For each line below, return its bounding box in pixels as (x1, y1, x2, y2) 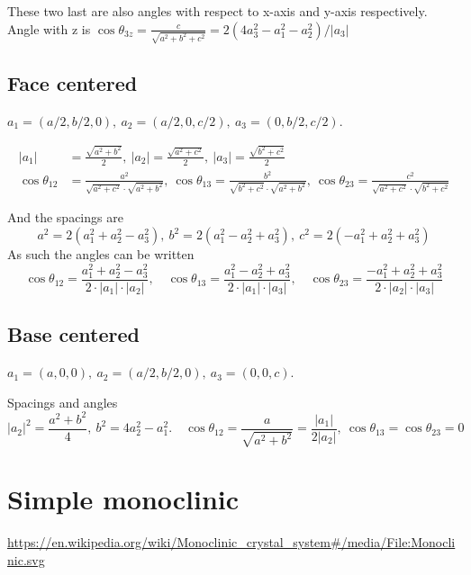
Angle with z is (7, 19, 91, 38)
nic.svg (7, 550, 45, 569)
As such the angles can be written (7, 245, 195, 264)
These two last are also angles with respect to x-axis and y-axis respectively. (7, 2, 428, 20)
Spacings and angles (7, 392, 118, 411)
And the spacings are (7, 208, 123, 227)
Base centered (7, 320, 140, 348)
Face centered (7, 68, 138, 96)
